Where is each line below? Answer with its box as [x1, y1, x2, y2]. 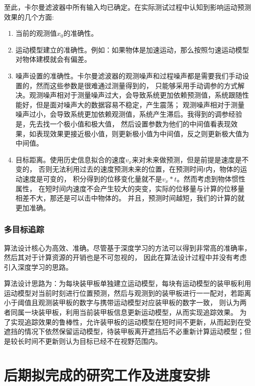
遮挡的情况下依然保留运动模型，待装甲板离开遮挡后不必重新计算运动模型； [4, 326, 244, 336]
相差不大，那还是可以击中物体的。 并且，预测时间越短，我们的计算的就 [15, 193, 245, 203]
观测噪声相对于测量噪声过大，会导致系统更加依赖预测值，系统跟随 [29, 90, 242, 100]
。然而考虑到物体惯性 [177, 173, 246, 183]
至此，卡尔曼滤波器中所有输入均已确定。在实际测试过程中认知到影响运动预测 [4, 2, 251, 12]
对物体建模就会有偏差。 [15, 54, 91, 64]
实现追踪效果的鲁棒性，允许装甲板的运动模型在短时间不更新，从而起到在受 [10, 316, 251, 327]
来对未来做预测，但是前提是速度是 [131, 154, 242, 164]
